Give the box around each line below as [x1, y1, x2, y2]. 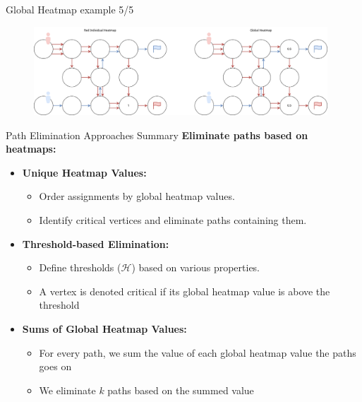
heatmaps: [6, 141, 56, 156]
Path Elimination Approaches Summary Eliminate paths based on [6, 127, 308, 142]
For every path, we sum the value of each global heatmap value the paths [39, 345, 356, 360]
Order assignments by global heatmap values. [39, 189, 235, 203]
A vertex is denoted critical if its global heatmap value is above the [39, 283, 330, 298]
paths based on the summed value [107, 382, 254, 397]
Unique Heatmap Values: [22, 165, 147, 179]
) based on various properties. [131, 260, 260, 275]
